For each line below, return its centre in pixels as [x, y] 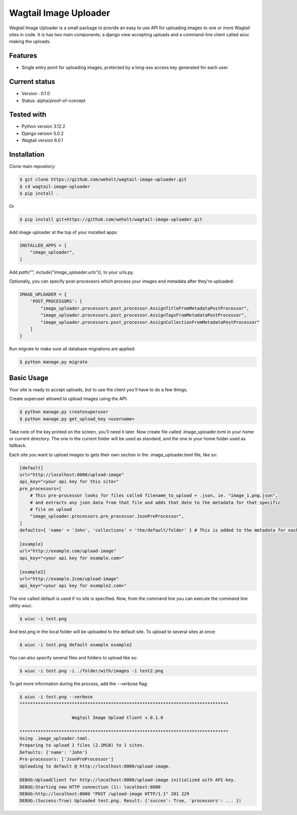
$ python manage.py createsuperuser [64, 412]
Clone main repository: [32, 167]
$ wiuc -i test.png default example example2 [76, 645]
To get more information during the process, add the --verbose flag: [79, 684]
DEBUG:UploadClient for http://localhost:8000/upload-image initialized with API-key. [128, 780]
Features [23, 56]
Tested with [28, 115]
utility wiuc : [21, 605]
